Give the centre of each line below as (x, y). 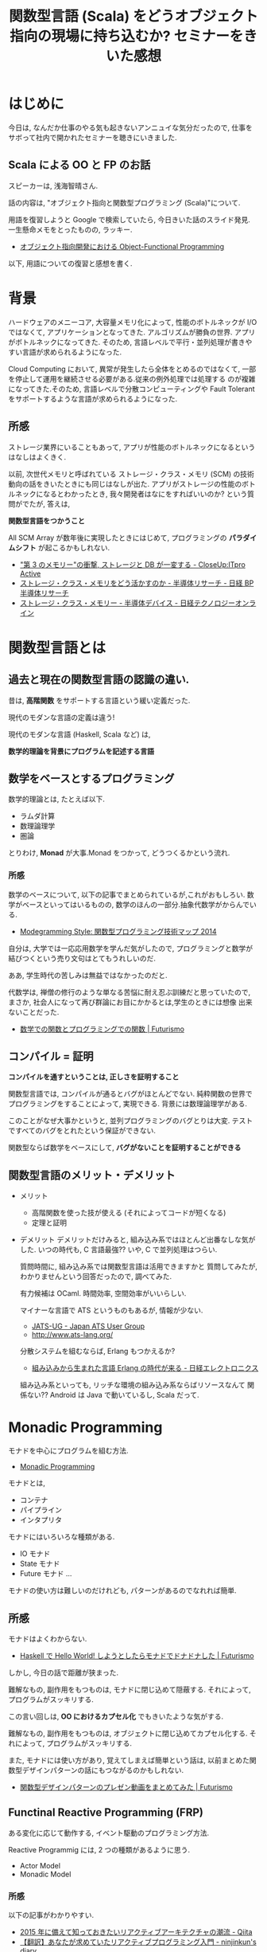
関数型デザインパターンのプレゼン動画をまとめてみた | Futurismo (126, 1787)
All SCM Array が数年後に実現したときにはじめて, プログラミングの (118, 538)
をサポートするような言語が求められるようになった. (93, 398)
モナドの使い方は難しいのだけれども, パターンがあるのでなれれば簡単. (122, 1590)
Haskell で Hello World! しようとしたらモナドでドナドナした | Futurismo (137, 1655)
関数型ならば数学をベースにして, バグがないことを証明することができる (125, 1148)
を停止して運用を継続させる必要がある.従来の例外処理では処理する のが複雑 (132, 378)
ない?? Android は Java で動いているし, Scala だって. (113, 1395)
